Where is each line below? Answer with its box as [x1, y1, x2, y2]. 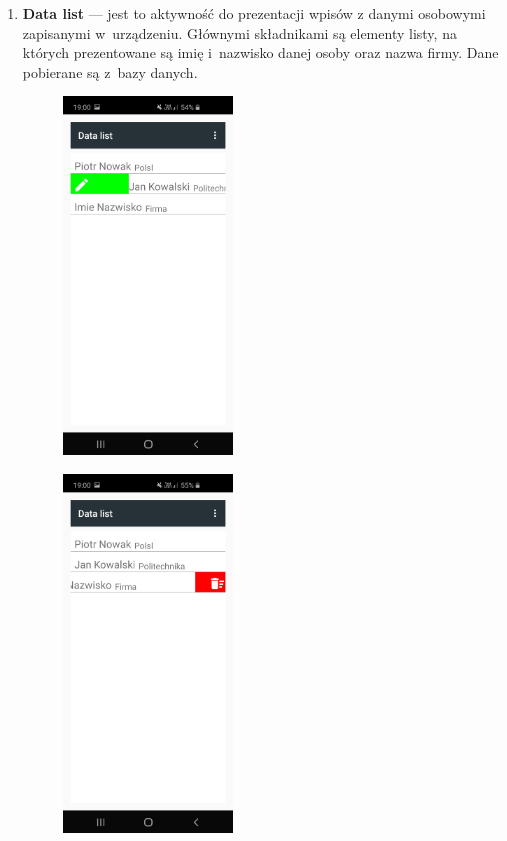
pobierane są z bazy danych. [22, 61, 198, 82]
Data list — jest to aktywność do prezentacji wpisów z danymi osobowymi [22, 3, 486, 23]
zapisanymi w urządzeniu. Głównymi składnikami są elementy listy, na [22, 22, 457, 43]
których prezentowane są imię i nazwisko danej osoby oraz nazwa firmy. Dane [22, 42, 499, 63]
